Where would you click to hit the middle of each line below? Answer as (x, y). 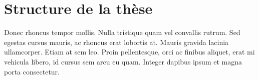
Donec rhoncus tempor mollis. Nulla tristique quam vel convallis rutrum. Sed (122, 32)
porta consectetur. (32, 71)
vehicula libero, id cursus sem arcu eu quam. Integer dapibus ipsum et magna (123, 61)
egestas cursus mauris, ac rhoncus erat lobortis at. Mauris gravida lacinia (116, 42)
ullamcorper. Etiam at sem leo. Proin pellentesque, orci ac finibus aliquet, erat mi (129, 52)
